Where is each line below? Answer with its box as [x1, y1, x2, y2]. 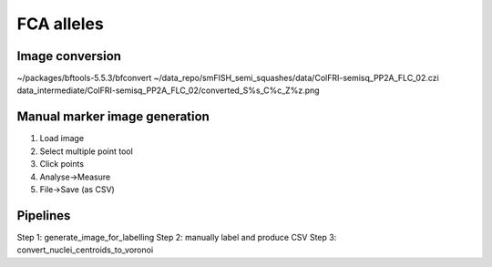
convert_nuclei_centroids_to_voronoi [16, 244, 154, 255]
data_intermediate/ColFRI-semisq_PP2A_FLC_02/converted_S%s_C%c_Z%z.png [16, 85, 320, 96]
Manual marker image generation [16, 109, 210, 125]
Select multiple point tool [39, 146, 134, 157]
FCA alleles [16, 14, 104, 34]
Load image [39, 133, 85, 144]
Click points [39, 159, 85, 169]
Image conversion [16, 48, 122, 64]
